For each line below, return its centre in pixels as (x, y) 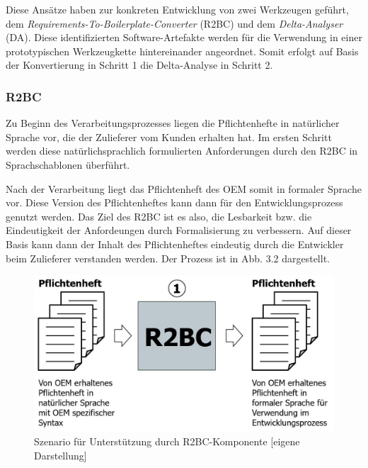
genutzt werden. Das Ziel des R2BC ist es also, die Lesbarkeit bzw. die (159, 216)
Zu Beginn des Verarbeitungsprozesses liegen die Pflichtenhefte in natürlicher (173, 123)
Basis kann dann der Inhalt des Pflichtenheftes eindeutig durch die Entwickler (175, 244)
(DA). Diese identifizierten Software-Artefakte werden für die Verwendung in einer (184, 37)
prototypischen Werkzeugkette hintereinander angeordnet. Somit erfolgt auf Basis (182, 51)
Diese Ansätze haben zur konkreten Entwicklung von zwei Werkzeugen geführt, (177, 9)
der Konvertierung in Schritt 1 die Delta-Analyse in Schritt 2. (139, 65)
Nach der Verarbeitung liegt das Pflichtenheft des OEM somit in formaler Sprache (184, 188)
